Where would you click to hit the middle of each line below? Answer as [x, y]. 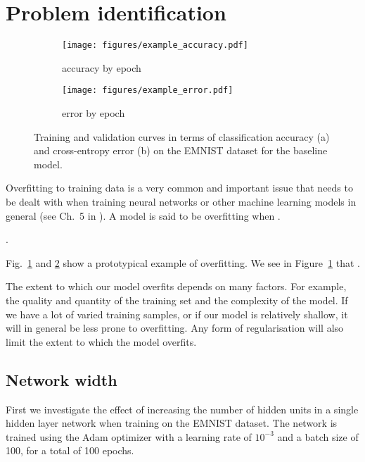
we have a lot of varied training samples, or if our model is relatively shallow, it [177, 314]
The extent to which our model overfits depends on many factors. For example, [176, 286]
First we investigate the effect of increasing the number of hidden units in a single [182, 409]
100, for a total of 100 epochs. [70, 450]
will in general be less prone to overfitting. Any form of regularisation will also [175, 328]
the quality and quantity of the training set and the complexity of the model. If [177, 300]
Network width [62, 379]
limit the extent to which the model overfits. [101, 341]
